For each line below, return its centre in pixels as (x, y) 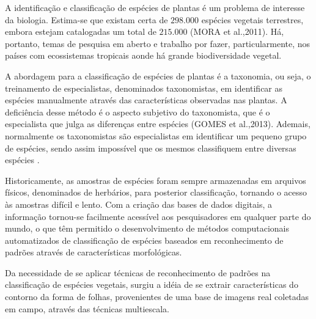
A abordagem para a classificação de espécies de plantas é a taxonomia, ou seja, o (158, 75)
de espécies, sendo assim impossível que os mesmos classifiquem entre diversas (151, 148)
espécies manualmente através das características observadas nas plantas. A (146, 100)
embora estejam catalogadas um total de (81, 31)
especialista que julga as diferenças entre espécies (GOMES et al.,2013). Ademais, (158, 124)
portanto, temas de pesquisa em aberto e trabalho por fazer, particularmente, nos (158, 43)
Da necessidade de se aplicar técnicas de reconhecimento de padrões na (138, 272)
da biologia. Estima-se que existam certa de (86, 19)
